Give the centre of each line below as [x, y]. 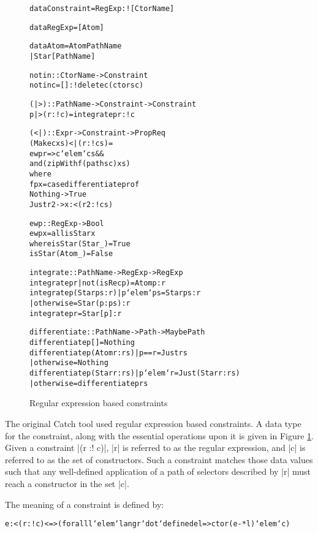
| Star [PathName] [62, 56]
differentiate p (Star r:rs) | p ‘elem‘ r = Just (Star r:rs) [135, 373]
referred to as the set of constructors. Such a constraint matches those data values [159, 459]
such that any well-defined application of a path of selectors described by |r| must [158, 471]
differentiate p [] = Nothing [82, 343]
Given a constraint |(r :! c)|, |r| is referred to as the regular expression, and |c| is [155, 448]
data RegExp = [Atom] [67, 27]
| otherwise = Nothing [69, 363]
